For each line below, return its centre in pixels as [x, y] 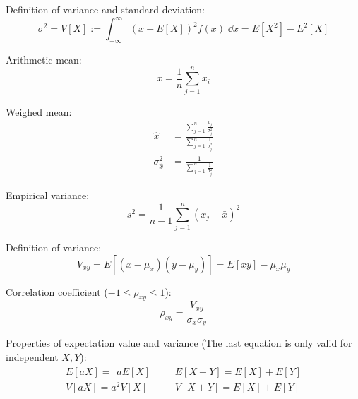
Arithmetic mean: [44, 59]
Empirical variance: [48, 195]
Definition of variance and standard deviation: [105, 9]
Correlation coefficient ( [57, 291]
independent [32, 356]
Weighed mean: [39, 111]
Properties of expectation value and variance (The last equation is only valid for [179, 343]
